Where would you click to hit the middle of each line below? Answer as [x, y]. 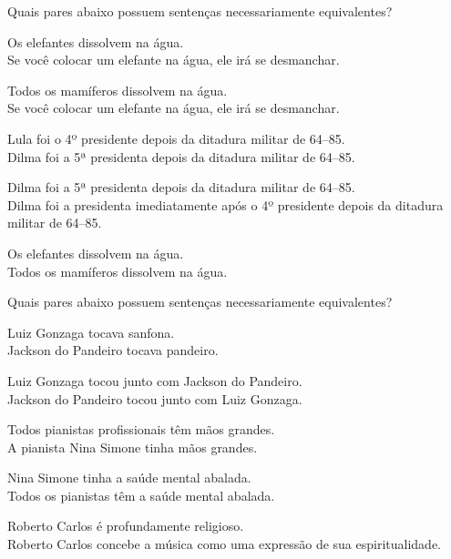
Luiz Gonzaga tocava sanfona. [91, 332]
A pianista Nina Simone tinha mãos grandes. [133, 447]
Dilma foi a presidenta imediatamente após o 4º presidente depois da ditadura [225, 204]
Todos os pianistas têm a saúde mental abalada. [141, 495]
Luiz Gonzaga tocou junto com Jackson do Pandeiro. [155, 380]
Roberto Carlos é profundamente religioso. [126, 526]
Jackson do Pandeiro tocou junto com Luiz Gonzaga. [155, 398]
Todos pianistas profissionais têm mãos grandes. [141, 429]
